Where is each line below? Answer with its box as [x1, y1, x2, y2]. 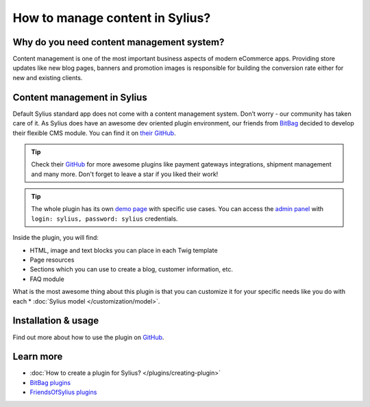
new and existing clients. [12, 73, 83, 82]
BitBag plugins [29, 378, 71, 386]
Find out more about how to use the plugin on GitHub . [12, 333, 164, 341]
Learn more [12, 351, 63, 362]
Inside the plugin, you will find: [12, 234, 99, 242]
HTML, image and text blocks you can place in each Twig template [29, 246, 219, 254]
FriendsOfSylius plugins [29, 388, 97, 397]
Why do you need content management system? [12, 36, 225, 48]
